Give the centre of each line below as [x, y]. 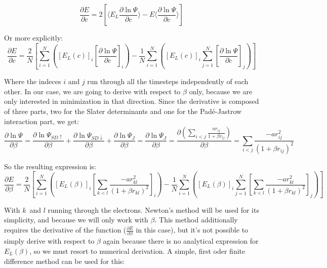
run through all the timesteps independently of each [168, 81]
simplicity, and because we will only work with [76, 220]
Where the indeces [33, 81]
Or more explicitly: [33, 37]
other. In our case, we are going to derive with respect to [92, 91]
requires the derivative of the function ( [65, 230]
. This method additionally [196, 220]
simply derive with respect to [49, 241]
